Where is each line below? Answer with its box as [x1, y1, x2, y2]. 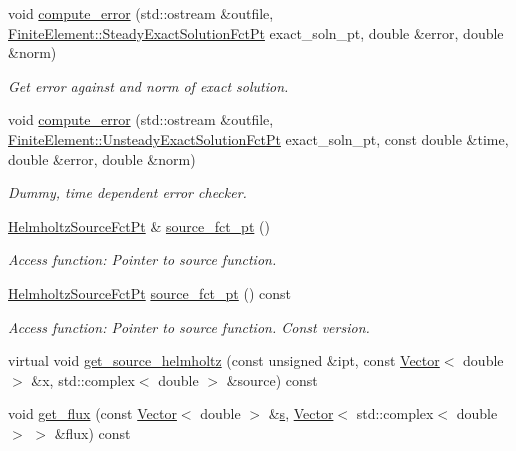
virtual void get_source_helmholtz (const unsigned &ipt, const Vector [8, 350, 440, 371]
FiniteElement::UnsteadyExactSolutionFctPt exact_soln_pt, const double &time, [8, 128, 509, 149]
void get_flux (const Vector [8, 403, 177, 424]
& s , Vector [268, 403, 334, 424]
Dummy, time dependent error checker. [8, 182, 247, 203]
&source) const [226, 369, 318, 390]
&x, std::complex [31, 369, 135, 390]
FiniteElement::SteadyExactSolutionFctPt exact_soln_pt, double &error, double [8, 22, 504, 43]
